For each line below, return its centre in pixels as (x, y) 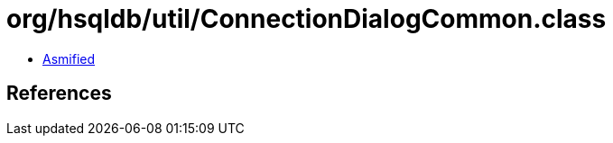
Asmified (69, 58)
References (59, 94)
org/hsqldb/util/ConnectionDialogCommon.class (306, 19)
